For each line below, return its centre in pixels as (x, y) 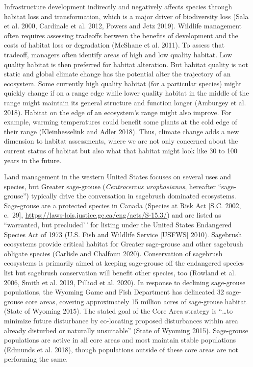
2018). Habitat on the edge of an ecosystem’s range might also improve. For (118, 112)
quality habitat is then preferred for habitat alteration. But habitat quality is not (126, 64)
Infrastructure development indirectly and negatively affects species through (118, 6)
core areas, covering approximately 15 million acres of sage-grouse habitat (136, 301)
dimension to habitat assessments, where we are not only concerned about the (121, 141)
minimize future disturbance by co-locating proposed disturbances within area (121, 320)
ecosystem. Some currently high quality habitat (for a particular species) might (123, 83)
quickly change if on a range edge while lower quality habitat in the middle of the (126, 93)
